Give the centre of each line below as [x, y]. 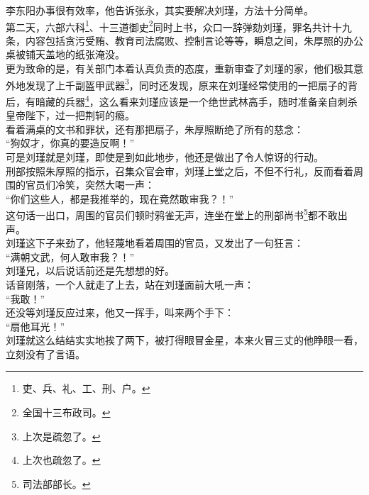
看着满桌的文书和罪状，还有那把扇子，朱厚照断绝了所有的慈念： [155, 129]
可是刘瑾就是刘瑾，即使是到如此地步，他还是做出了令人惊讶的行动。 [165, 156]
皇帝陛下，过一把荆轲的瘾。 [70, 115]
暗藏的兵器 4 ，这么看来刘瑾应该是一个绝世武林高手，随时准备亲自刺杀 [196, 100]
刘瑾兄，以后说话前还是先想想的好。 [90, 271]
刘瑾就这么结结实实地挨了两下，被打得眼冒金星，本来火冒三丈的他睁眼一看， [184, 340]
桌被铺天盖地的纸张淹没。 [65, 54]
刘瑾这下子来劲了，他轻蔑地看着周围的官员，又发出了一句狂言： [155, 243]
